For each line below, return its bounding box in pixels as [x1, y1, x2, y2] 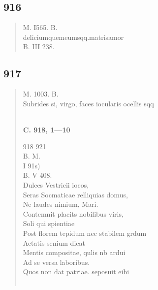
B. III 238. [23, 41, 55, 52]
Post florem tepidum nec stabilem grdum [23, 227, 147, 238]
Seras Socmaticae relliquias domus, [23, 189, 128, 199]
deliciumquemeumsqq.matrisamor [23, 32, 124, 42]
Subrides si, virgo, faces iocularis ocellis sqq [23, 98, 154, 108]
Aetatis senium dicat [23, 237, 85, 248]
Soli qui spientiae [23, 218, 75, 228]
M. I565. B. [23, 22, 58, 32]
